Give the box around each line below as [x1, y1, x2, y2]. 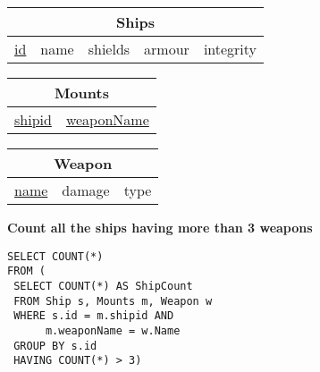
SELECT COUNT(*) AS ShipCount [13, 279, 193, 292]
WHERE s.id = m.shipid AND [13, 309, 174, 323]
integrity [203, 38, 257, 59]
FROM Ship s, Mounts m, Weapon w [13, 294, 213, 308]
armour [144, 38, 189, 59]
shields [88, 38, 131, 59]
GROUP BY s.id [13, 339, 97, 352]
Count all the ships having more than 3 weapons [7, 218, 313, 236]
